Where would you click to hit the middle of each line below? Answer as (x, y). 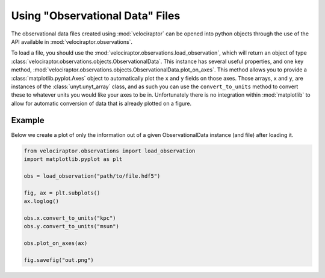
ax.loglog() (42, 201)
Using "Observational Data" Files (96, 16)
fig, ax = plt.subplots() (62, 193)
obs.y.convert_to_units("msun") (72, 226)
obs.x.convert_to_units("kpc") (70, 218)
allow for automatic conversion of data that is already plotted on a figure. (101, 103)
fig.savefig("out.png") (59, 260)
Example (28, 120)
